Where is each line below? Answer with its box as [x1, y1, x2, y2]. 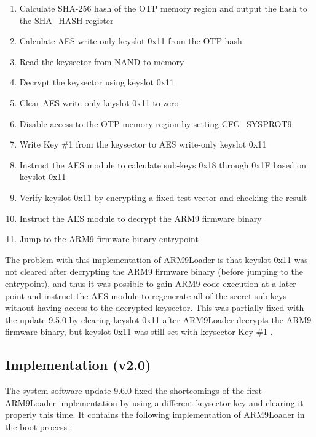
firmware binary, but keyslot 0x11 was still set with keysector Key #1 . [5, 325, 273, 338]
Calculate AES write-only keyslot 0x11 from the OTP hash [19, 34, 242, 47]
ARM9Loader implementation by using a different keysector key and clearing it [5, 396, 304, 409]
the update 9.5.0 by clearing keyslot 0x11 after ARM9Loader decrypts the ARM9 [5, 313, 312, 326]
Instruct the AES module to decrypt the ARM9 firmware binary [19, 211, 262, 224]
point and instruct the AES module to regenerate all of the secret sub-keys [5, 289, 286, 302]
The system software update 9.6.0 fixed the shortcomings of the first [5, 384, 262, 397]
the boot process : [5, 420, 73, 433]
